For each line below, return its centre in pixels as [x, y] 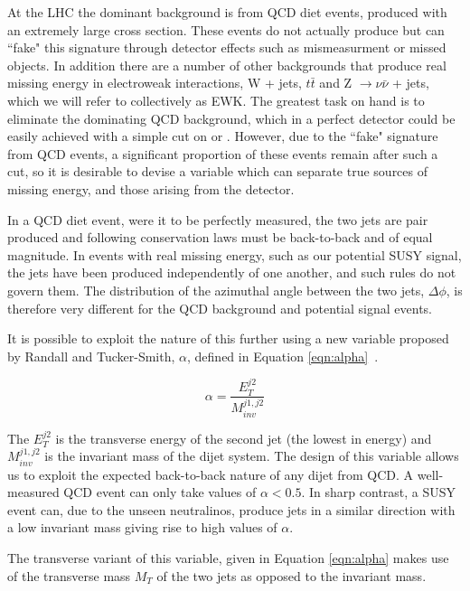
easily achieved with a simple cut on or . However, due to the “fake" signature [223, 136]
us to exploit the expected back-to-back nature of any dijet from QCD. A [211, 474]
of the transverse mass [69, 575]
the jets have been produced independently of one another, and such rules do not [232, 272]
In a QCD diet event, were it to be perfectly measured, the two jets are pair [218, 219]
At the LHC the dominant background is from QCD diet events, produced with [227, 12]
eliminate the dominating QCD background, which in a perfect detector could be [231, 118]
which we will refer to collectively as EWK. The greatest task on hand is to [216, 100]
